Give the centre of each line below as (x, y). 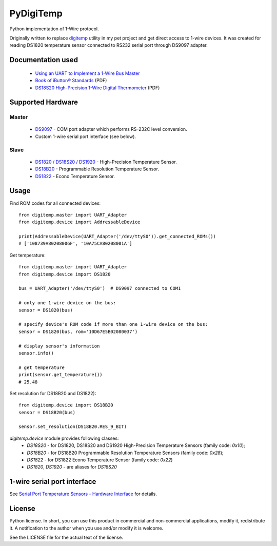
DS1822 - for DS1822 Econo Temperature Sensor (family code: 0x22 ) (100, 460)
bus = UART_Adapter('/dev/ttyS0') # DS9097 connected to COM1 (100, 288)
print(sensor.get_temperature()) (61, 375)
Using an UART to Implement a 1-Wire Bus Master (88, 73)
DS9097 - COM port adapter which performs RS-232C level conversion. (111, 129)
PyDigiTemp (36, 13)
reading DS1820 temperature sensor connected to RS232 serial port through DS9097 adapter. (108, 45)
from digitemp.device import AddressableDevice (80, 222)
